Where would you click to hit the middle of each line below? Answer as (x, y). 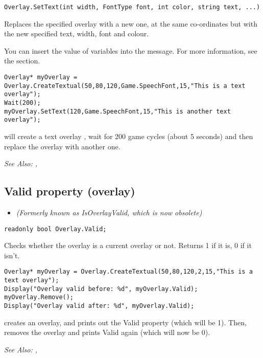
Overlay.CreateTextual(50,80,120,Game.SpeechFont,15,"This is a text (125, 86)
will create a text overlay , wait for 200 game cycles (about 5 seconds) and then (129, 136)
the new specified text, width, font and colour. (77, 33)
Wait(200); (22, 103)
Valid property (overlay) (70, 191)
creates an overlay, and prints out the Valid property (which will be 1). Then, (125, 322)
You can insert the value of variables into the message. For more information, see (131, 50)
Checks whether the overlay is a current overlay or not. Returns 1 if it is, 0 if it (128, 245)
